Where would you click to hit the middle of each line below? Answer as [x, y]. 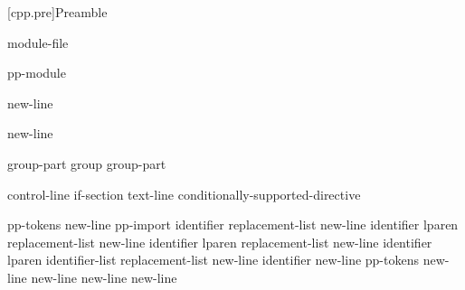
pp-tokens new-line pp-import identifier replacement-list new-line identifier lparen [233, 225]
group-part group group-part [87, 163]
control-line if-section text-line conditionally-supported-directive [184, 194]
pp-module [37, 73]
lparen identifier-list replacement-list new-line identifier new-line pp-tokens [213, 260]
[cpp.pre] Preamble [57, 12]
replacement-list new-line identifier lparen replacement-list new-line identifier [220, 242]
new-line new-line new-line [104, 277]
